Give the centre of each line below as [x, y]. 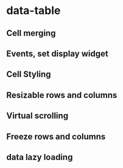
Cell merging [31, 33]
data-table [33, 11]
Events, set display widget [57, 53]
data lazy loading [40, 157]
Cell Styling [29, 75]
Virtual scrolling [37, 116]
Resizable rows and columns [62, 95]
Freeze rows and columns [56, 137]
